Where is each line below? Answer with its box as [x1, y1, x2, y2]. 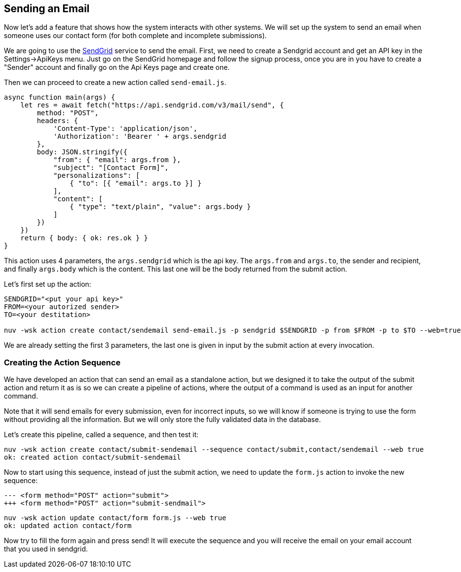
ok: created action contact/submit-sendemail [4, 453, 181, 462]
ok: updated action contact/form [4, 522, 132, 530]
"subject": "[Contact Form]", [53, 164, 169, 172]
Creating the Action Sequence [4, 357, 121, 367]
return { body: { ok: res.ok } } [20, 234, 148, 242]
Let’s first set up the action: [4, 280, 91, 289]
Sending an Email [4, 2, 90, 15]
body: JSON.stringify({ [37, 148, 127, 156]
